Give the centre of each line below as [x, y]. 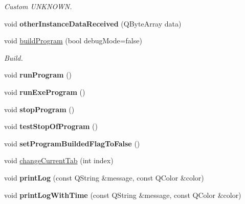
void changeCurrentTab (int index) [59, 160]
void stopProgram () [39, 109]
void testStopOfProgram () [51, 126]
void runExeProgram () [45, 92]
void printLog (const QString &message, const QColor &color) [104, 177]
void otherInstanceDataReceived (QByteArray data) [93, 23]
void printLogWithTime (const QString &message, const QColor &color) [123, 195]
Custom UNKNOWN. [38, 6]
